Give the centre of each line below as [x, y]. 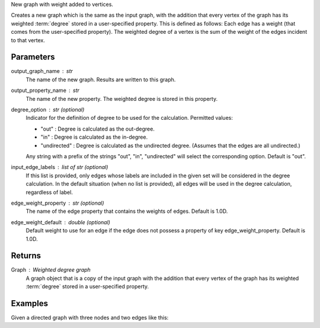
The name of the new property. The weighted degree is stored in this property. [122, 98]
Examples [30, 303]
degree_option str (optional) [48, 110]
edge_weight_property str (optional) [57, 203]
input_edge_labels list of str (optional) [60, 167]
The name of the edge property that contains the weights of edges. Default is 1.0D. [127, 211]
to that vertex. [28, 40]
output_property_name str [45, 90]
